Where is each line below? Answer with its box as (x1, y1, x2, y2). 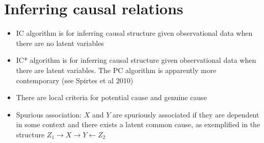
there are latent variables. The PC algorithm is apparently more (16, 64, 217, 75)
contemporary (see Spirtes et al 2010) (16, 75, 134, 85)
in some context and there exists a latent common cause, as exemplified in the (16, 119, 260, 130)
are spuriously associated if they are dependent (113, 109, 259, 120)
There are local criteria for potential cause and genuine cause (16, 92, 207, 103)
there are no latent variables (16, 37, 104, 48)
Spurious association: (16, 109, 82, 120)
